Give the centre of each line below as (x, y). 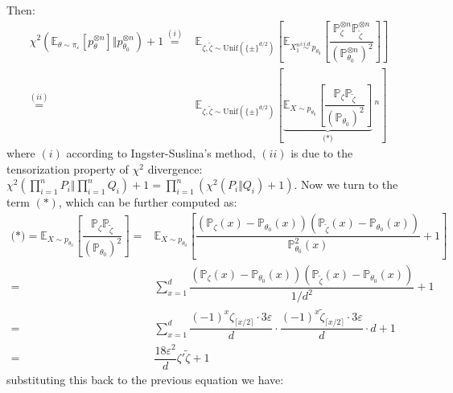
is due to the (322, 153)
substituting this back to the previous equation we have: (145, 379)
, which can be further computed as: (148, 202)
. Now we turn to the (346, 184)
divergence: (175, 168)
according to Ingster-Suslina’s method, (161, 153)
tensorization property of (68, 168)
